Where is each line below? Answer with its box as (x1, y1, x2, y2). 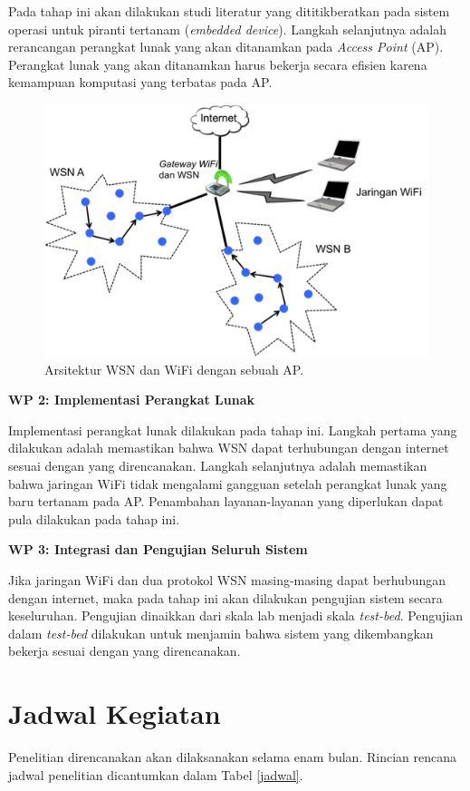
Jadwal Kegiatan (8, 695, 221, 732)
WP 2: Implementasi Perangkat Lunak (8, 390, 254, 409)
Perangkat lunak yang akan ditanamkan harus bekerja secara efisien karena (8, 54, 427, 73)
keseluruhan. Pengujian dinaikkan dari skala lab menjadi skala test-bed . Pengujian (8, 606, 464, 625)
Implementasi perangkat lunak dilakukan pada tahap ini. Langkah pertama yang (8, 420, 457, 439)
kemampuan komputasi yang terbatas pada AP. (8, 73, 273, 92)
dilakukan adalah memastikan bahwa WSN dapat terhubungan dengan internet (8, 438, 449, 457)
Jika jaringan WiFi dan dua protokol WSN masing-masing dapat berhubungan (8, 570, 446, 589)
